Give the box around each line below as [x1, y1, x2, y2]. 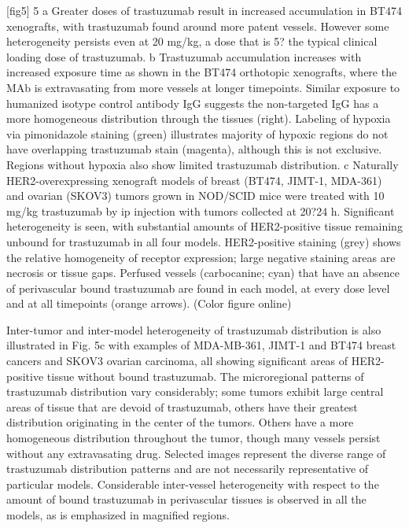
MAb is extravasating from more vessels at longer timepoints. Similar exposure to [6, 79, 400, 95]
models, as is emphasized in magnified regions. [6, 507, 230, 522]
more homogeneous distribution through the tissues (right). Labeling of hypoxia [6, 110, 391, 127]
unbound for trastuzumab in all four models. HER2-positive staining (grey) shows [6, 233, 401, 249]
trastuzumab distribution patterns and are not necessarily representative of [6, 460, 369, 477]
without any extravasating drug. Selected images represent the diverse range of [6, 445, 386, 461]
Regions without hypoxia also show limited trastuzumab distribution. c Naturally [6, 156, 399, 172]
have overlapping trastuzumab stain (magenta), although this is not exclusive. [6, 141, 382, 157]
